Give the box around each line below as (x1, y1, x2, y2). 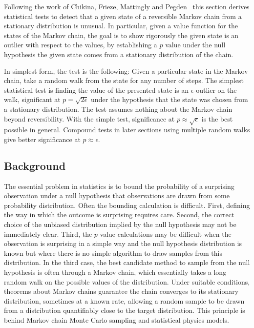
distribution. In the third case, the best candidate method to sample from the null (4, 257, 250, 267)
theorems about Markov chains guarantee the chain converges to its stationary (4, 286, 239, 296)
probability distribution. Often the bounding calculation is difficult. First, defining (4, 200, 250, 210)
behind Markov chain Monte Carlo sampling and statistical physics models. (4, 315, 230, 325)
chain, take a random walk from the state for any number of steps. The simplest (4, 75, 244, 85)
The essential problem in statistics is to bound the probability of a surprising (4, 181, 234, 191)
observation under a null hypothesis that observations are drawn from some (4, 190, 230, 201)
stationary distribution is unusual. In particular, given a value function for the (4, 20, 238, 31)
